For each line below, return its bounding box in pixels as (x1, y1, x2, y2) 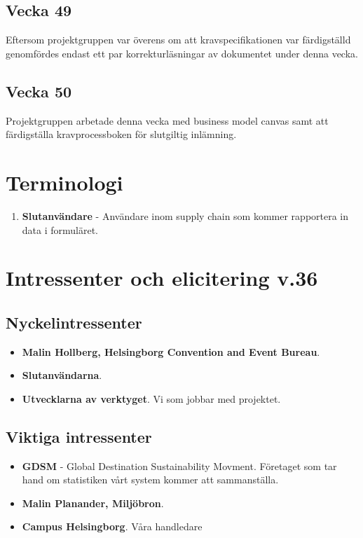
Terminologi (6, 167, 123, 196)
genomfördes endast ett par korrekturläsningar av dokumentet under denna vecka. (6, 46, 358, 60)
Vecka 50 (6, 80, 72, 102)
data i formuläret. (22, 222, 99, 237)
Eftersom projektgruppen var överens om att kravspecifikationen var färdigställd (6, 32, 351, 47)
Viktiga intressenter (6, 425, 152, 447)
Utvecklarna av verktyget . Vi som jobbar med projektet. (22, 391, 281, 406)
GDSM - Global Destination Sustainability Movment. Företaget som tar (22, 458, 337, 473)
